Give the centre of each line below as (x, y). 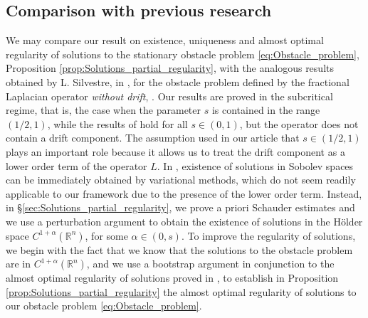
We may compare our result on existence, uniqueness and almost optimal (165, 40)
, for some (106, 235)
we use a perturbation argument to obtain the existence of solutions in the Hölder (184, 221)
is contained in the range (266, 110)
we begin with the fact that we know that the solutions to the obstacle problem (179, 249)
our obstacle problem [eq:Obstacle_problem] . (104, 306)
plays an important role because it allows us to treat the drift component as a (175, 151)
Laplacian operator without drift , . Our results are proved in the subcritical (169, 96)
